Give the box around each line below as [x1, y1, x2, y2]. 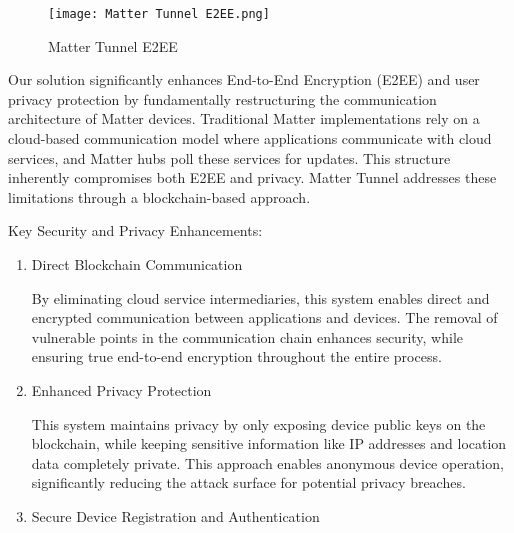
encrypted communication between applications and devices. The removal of [31, 307, 498, 328]
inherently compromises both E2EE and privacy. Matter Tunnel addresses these [8, 167, 497, 188]
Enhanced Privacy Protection [31, 379, 212, 400]
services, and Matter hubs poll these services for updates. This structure [8, 147, 451, 168]
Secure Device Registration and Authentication [31, 505, 320, 526]
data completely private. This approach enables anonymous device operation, [31, 452, 504, 473]
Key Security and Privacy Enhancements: [8, 220, 263, 241]
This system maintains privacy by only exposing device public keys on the [31, 413, 486, 434]
